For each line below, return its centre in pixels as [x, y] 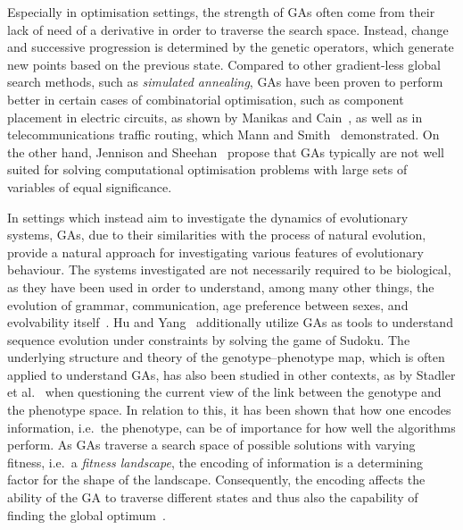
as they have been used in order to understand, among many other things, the [221, 286]
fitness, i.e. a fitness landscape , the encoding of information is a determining [215, 462]
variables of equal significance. [90, 186]
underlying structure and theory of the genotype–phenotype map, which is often [226, 357]
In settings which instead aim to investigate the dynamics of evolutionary [208, 217]
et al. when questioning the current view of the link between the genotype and [224, 392]
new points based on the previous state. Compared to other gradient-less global [224, 64]
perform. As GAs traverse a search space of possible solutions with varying [211, 445]
